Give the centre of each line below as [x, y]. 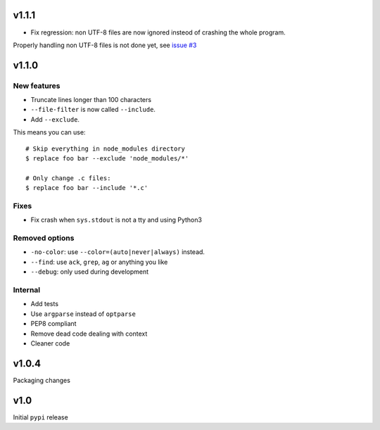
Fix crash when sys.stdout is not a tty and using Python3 [116, 220]
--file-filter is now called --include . [93, 110]
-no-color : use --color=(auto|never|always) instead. [118, 252]
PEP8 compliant [53, 324]
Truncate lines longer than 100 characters [91, 100]
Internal [27, 290]
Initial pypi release [40, 417]
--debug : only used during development [90, 272]
